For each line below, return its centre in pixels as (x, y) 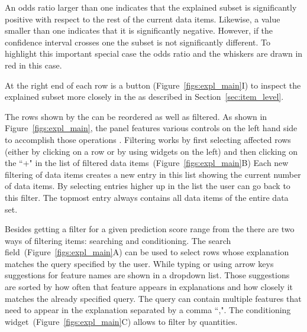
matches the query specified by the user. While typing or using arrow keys (139, 263)
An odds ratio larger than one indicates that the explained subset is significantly (151, 7)
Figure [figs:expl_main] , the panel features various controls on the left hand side (151, 128)
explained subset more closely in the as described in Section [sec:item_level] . (144, 97)
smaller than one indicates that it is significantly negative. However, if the (139, 30)
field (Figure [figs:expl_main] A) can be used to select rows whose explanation (147, 252)
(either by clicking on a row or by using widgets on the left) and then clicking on (151, 151)
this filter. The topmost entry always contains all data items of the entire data (147, 197)
